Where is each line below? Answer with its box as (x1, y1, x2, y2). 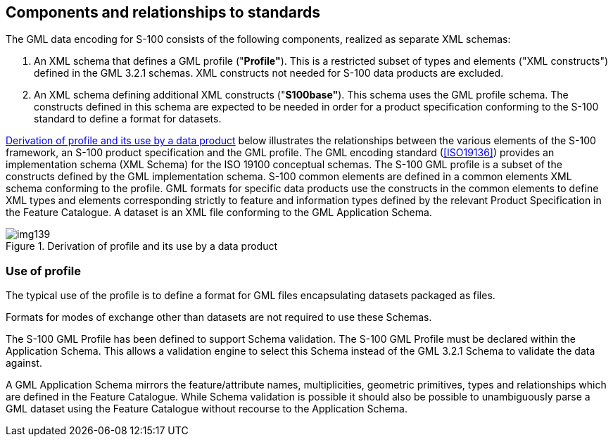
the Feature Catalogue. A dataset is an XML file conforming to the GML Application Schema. (6, 206, 432, 219)
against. (6, 357, 42, 370)
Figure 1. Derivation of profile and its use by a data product (6, 240, 277, 253)
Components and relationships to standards (6, 4, 320, 21)
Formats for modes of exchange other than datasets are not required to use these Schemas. (6, 311, 432, 324)
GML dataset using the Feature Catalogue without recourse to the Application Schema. (6, 403, 407, 415)
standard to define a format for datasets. (34, 113, 222, 125)
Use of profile (6, 263, 82, 278)
